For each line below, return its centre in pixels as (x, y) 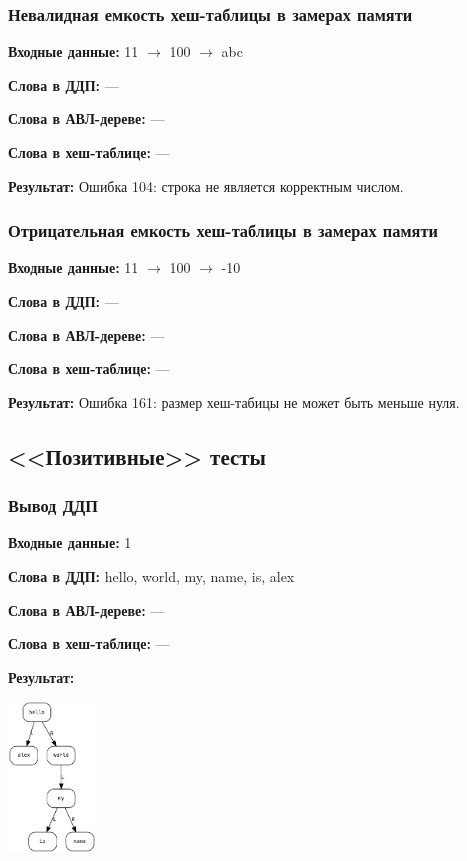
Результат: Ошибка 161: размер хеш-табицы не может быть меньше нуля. (234, 401)
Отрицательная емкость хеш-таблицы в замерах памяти (223, 230)
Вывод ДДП (53, 505)
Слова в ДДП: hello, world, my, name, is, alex (151, 575)
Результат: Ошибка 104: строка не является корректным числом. (206, 185)
